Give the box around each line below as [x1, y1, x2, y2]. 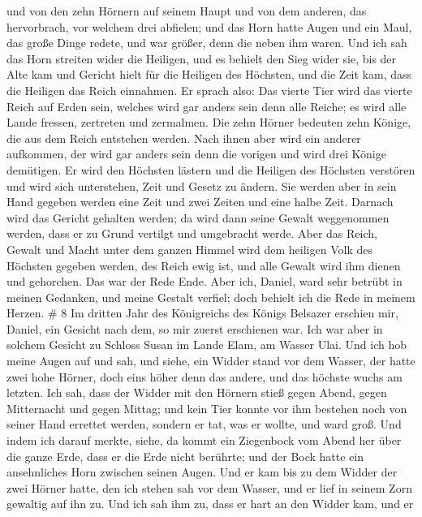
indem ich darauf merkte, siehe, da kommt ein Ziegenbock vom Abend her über [6, 432, 402, 449]
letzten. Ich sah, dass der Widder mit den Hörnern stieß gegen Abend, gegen [6, 384, 387, 401]
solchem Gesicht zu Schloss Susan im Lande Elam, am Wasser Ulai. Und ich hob [6, 336, 407, 353]
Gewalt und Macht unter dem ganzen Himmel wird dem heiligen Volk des [6, 240, 372, 257]
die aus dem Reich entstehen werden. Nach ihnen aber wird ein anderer [6, 129, 361, 146]
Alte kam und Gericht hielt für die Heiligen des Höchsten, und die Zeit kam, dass [6, 66, 412, 83]
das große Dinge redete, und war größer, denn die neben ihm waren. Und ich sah [6, 34, 407, 51]
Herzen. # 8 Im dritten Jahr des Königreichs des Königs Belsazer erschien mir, [6, 304, 398, 321]
